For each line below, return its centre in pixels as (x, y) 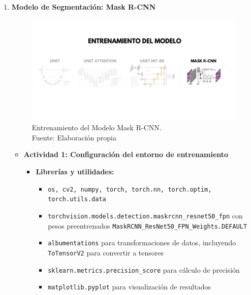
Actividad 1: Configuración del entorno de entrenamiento (126, 154)
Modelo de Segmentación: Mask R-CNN (84, 7)
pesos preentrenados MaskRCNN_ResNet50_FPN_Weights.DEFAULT (148, 225)
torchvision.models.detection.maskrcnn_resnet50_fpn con (145, 215)
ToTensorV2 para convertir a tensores (106, 252)
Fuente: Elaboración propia (74, 137)
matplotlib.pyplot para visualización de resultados (129, 287)
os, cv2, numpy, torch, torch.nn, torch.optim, (130, 189)
